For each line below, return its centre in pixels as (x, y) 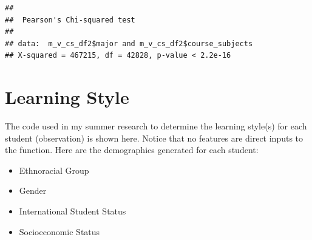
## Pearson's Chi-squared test (70, 20)
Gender (33, 190)
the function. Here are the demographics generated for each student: (132, 150)
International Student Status (73, 211)
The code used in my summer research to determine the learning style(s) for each (156, 126)
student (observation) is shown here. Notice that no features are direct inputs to (154, 138)
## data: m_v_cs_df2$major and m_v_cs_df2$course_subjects (129, 43)
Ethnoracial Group (54, 170)
